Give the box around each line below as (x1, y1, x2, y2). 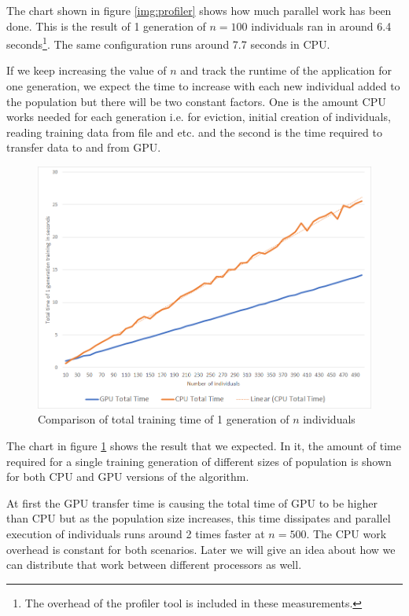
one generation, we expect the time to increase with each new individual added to (6, 78, 400, 94)
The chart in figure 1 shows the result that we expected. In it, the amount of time (6, 438, 401, 454)
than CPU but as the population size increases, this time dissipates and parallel (6, 510, 391, 526)
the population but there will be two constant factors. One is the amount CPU (6, 93, 386, 109)
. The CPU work (306, 526, 387, 541)
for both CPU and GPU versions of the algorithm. (6, 468, 249, 485)
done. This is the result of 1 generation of (6, 17, 206, 34)
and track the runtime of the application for (180, 62, 392, 79)
